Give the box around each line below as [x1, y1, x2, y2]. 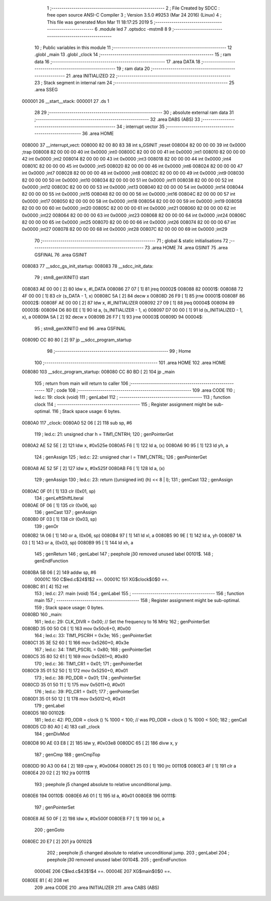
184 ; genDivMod [34, 730, 70, 737]
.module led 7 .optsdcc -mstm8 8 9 [98, 26, 172, 32]
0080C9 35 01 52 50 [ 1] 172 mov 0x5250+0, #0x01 [22, 668, 128, 674]
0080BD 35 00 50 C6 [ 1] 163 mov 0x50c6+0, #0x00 [22, 625, 131, 632]
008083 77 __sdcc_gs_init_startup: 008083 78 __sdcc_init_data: [22, 263, 154, 269]
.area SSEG [34, 87, 58, 93]
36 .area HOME [82, 130, 114, 136]
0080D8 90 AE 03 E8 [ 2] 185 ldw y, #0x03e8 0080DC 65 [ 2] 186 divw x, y [22, 740, 178, 746]
